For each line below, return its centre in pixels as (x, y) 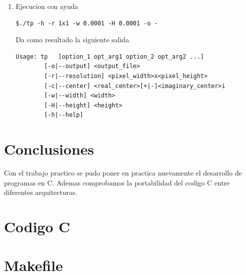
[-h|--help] (64, 115)
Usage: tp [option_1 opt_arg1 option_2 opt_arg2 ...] (110, 56)
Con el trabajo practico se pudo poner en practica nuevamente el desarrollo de (123, 173)
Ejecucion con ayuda (47, 6)
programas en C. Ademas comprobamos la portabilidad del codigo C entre (117, 182)
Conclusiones (49, 149)
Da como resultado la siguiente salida (72, 40)
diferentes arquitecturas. (41, 192)
